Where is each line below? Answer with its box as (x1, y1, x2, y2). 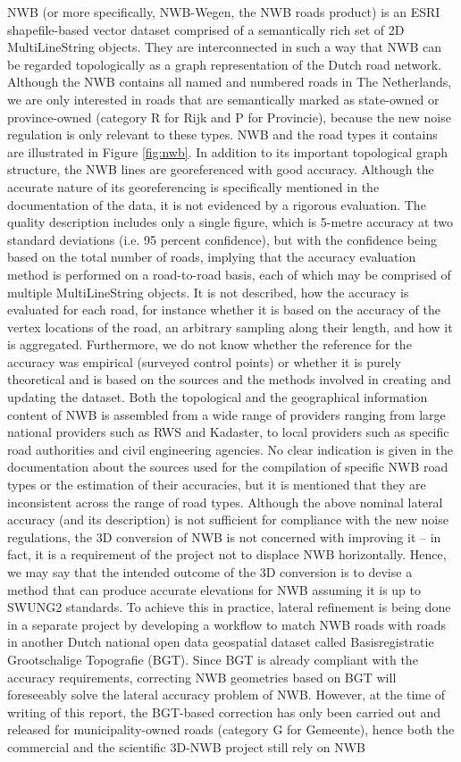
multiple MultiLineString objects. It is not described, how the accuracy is (7, 282, 409, 301)
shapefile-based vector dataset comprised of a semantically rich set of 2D (7, 20, 405, 38)
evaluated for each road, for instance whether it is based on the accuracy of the (7, 300, 440, 319)
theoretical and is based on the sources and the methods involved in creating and (7, 370, 451, 389)
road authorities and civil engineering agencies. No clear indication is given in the (7, 440, 453, 458)
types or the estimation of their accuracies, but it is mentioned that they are (7, 475, 426, 494)
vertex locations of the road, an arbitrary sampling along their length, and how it (7, 317, 453, 336)
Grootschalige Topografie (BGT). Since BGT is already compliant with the (7, 649, 418, 668)
